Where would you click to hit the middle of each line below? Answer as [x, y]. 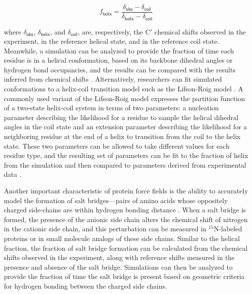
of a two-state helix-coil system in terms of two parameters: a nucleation [111, 108]
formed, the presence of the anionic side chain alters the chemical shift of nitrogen [126, 219]
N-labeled [228, 229]
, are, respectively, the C [114, 31]
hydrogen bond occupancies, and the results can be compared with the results [120, 69]
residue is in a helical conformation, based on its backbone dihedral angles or [118, 60]
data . [13, 174]
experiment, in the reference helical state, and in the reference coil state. [112, 41]
